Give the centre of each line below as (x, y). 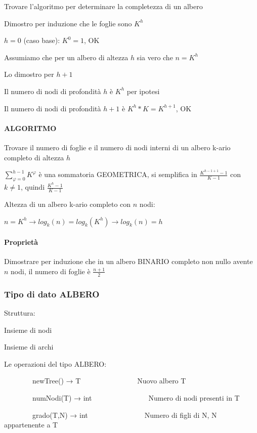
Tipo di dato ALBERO (52, 294)
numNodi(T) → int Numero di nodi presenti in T (136, 397)
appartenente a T (31, 425)
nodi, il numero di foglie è (51, 271)
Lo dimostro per (29, 74)
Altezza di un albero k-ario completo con (68, 204)
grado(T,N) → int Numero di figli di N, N (124, 415)
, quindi (33, 187)
